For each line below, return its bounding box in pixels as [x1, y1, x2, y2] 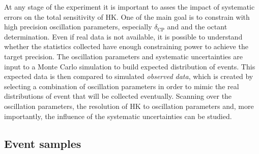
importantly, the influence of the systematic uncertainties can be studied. [4, 110, 232, 121]
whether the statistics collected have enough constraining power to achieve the [4, 41, 248, 52]
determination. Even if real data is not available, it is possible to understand [4, 31, 243, 42]
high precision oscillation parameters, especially [4, 21, 152, 32]
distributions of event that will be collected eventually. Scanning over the [4, 91, 232, 101]
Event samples [4, 135, 81, 151]
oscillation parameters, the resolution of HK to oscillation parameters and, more [4, 100, 254, 111]
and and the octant [167, 21, 227, 32]
